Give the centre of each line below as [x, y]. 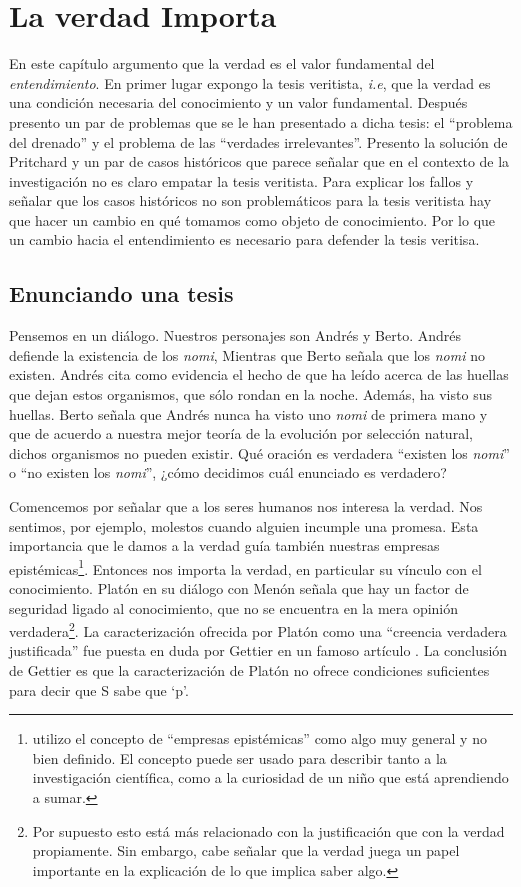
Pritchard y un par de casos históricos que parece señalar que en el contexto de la [259, 161]
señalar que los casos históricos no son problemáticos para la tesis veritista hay [250, 200]
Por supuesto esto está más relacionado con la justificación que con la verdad [268, 830]
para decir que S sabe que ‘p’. [99, 689]
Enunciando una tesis [121, 293]
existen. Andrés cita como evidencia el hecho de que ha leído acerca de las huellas [259, 374]
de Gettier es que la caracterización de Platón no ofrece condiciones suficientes [249, 670]
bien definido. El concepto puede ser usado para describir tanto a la [239, 757]
